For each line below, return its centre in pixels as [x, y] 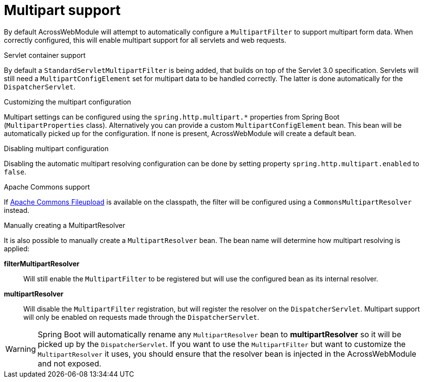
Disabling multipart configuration [56, 148]
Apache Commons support [47, 187]
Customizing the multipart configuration [68, 102]
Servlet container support [45, 55]
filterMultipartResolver [42, 263]
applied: [17, 248]
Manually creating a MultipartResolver [65, 225]
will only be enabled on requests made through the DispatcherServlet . [141, 317]
